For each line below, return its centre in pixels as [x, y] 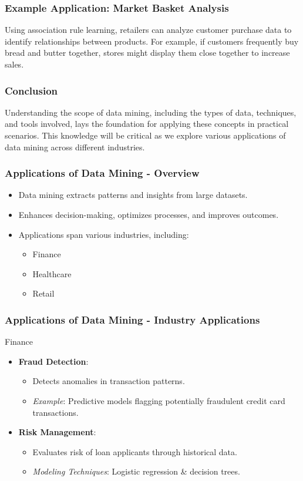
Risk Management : [57, 432]
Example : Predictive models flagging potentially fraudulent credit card [159, 400]
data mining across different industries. [75, 147]
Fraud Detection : [53, 361]
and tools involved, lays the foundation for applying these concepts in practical [147, 124]
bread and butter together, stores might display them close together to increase [147, 53]
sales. [14, 64]
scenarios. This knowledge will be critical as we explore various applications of [145, 135]
